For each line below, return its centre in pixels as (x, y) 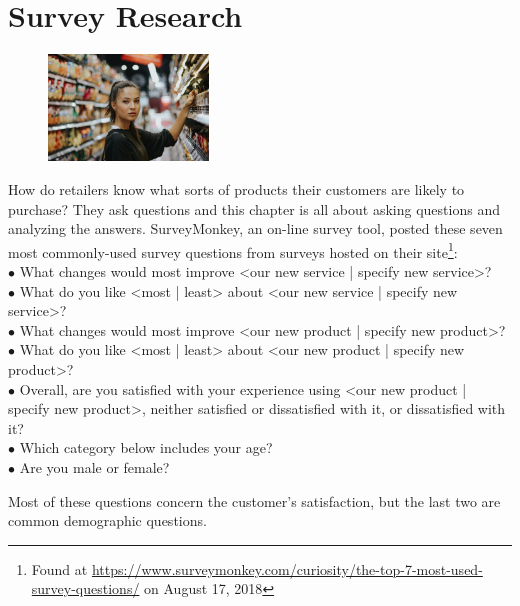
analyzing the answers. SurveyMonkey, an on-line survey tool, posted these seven (255, 228)
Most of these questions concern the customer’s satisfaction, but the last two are (254, 500)
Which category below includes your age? (146, 447)
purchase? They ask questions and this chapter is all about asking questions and (254, 208)
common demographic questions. (107, 520)
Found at (59, 568)
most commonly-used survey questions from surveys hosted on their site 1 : (233, 250)
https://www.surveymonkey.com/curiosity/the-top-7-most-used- (287, 568)
